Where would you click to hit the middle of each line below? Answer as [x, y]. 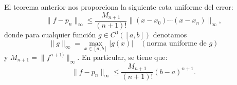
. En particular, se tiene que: [122, 57]
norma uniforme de [177, 43]
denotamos [170, 35]
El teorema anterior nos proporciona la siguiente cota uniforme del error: [119, 7]
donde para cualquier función [50, 35]
